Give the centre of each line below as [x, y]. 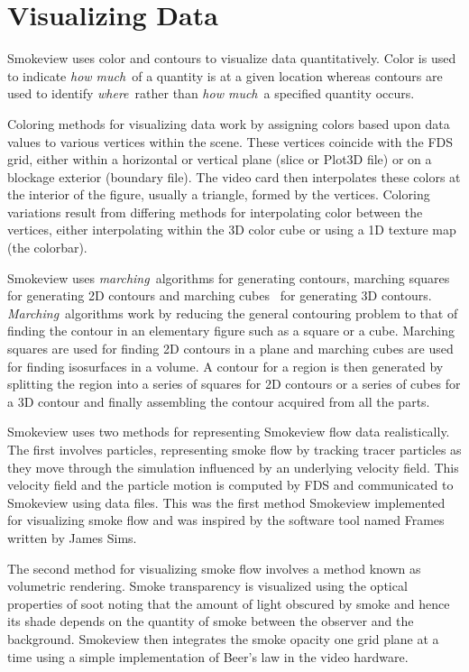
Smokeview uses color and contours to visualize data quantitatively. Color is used [232, 58]
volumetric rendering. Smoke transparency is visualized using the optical [207, 586]
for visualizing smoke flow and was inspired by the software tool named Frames [226, 520]
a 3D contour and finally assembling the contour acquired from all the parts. [219, 401]
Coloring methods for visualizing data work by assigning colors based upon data [229, 123]
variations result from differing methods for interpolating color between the [215, 212]
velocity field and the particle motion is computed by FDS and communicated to [230, 485]
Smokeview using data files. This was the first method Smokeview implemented [226, 502]
